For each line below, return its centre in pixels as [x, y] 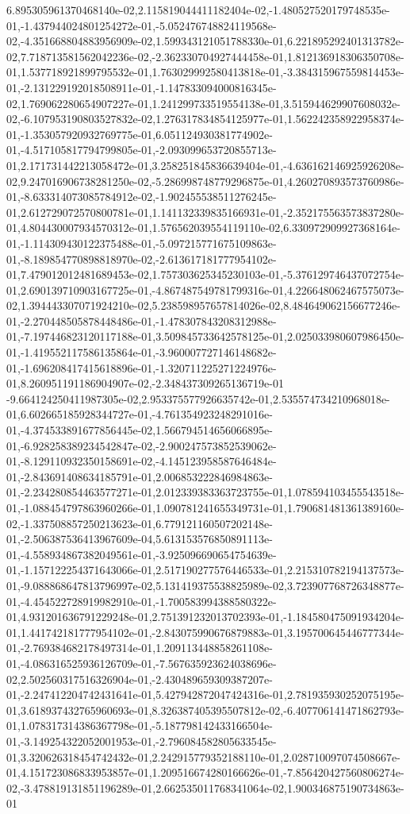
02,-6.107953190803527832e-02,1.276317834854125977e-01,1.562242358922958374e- [205, 119]
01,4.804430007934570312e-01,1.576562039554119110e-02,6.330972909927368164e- [203, 228]
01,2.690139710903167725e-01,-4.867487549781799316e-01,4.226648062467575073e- [205, 289]
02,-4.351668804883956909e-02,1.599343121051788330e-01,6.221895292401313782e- [205, 41]
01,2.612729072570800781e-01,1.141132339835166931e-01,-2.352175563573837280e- [205, 212]
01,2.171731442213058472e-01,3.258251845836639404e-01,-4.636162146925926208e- [205, 165]
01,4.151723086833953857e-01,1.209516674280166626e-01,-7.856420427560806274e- [205, 772]
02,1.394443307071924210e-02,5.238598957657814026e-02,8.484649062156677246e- [203, 305]
